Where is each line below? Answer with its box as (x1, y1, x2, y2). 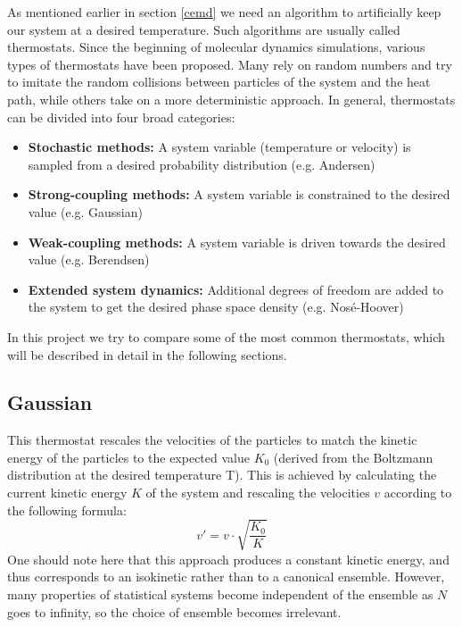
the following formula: (7, 500, 127, 519)
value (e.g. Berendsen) (28, 250, 150, 269)
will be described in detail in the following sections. (7, 345, 287, 364)
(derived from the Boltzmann (273, 447, 433, 466)
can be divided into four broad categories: (7, 107, 235, 126)
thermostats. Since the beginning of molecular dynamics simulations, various (7, 38, 425, 56)
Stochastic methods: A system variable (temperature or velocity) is (28, 138, 411, 156)
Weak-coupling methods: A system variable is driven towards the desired (28, 232, 446, 251)
